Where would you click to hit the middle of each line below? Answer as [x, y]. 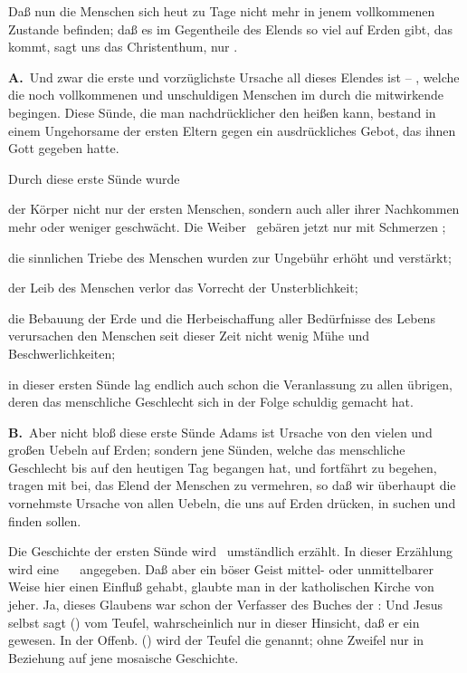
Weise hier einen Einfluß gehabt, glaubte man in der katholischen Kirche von [221, 586]
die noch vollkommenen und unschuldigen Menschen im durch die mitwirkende [226, 95]
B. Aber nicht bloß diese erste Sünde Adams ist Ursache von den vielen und [220, 432]
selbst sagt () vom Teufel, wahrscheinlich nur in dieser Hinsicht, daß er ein [214, 622]
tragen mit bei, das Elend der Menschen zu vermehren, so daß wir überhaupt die [232, 485]
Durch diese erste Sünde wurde [94, 178]
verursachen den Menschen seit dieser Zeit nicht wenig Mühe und [189, 336]
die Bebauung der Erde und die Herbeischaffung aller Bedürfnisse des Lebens [222, 317]
